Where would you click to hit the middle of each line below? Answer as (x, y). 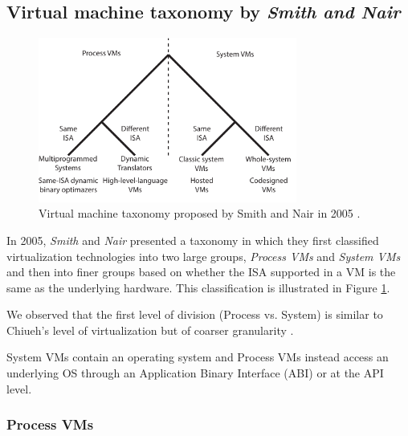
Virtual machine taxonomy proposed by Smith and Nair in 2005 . (200, 213)
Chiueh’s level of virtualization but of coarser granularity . (150, 330)
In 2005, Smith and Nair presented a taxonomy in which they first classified (193, 240)
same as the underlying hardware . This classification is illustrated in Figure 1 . (198, 287)
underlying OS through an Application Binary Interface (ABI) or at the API (195, 373)
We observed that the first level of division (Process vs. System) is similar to (195, 314)
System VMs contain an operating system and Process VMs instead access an (198, 357)
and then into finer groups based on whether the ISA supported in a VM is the (201, 272)
